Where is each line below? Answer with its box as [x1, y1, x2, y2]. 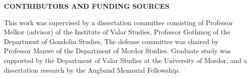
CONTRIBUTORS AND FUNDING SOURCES [4, 1, 170, 11]
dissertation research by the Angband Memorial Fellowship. [4, 64, 180, 75]
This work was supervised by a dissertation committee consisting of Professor [4, 17, 233, 27]
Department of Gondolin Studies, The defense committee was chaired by [4, 36, 219, 46]
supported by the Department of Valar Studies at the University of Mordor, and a [4, 55, 247, 65]
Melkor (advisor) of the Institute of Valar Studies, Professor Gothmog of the [4, 27, 230, 37]
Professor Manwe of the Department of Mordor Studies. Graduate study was [4, 46, 231, 56]
